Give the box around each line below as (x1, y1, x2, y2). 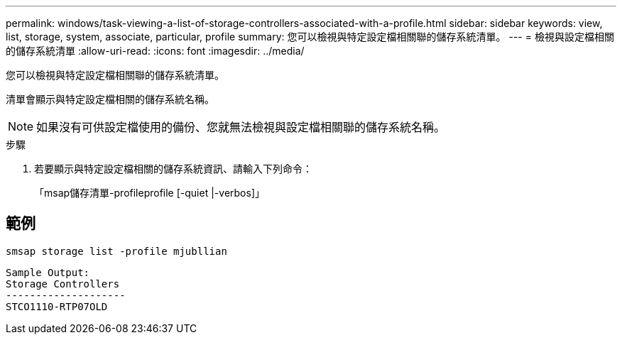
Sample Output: (6, 266, 90, 278)
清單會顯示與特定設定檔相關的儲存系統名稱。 (6, 93, 214, 105)
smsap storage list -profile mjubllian (6, 245, 227, 257)
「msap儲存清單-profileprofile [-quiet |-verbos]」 (34, 187, 265, 199)
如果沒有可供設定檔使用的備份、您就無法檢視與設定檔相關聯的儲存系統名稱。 (36, 120, 446, 134)
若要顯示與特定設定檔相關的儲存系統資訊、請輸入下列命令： (34, 163, 312, 175)
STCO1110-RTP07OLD (6, 300, 108, 312)
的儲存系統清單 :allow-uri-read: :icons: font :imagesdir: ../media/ (6, 45, 305, 57)
